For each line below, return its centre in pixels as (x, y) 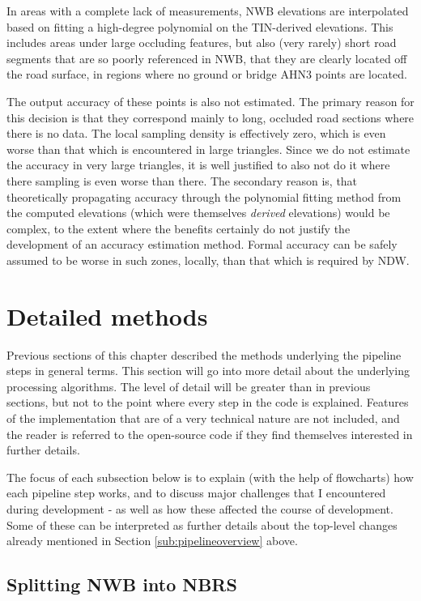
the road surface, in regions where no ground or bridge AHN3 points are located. (207, 74)
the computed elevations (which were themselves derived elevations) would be (198, 213)
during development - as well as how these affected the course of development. (200, 508)
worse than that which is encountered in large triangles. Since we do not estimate (208, 149)
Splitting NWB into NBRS (122, 584)
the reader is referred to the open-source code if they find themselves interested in (210, 434)
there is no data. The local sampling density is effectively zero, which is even (196, 133)
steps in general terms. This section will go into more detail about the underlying (208, 371)
